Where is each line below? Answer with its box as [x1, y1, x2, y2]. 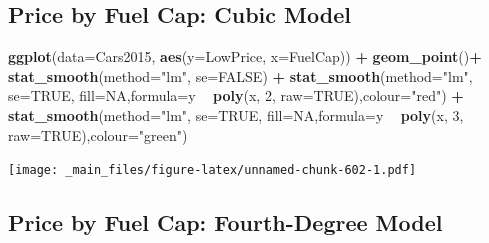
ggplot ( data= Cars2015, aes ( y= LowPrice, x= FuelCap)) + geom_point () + [8, 46, 482, 67]
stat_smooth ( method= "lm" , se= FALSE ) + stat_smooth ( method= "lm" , [8, 65, 473, 86]
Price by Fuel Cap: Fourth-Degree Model [8, 207, 443, 238]
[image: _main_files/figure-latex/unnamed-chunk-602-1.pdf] [8, 163, 417, 178]
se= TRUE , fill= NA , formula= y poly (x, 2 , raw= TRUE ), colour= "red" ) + [8, 85, 464, 106]
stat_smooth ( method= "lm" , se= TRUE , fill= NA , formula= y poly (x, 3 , [8, 104, 464, 125]
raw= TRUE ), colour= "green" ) [8, 124, 188, 145]
